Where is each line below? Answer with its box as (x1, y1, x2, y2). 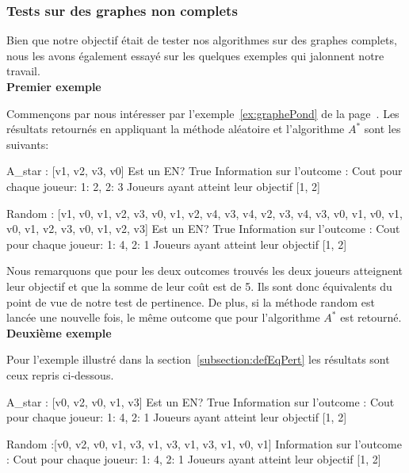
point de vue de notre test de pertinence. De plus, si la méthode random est (6, 293, 375, 310)
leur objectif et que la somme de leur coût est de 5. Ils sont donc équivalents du (6, 277, 392, 294)
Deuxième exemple (6, 324, 112, 341)
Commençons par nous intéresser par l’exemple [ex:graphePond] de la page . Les (6, 105, 399, 121)
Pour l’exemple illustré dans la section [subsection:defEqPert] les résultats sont (6, 351, 390, 368)
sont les (364, 120, 401, 137)
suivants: (6, 135, 49, 152)
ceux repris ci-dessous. (6, 366, 114, 383)
